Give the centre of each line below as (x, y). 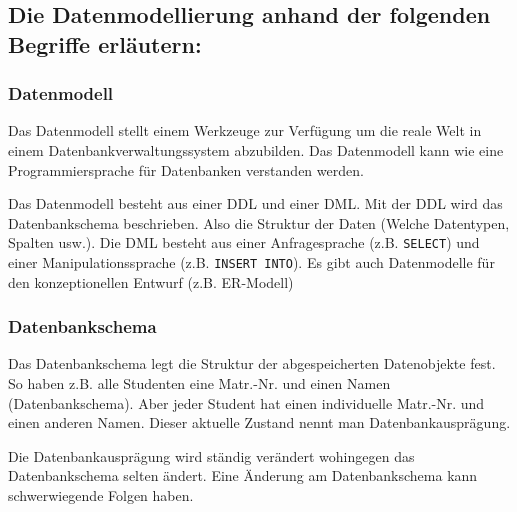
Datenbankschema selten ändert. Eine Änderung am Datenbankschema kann (243, 475)
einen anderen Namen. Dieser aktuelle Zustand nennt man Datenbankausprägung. (259, 422)
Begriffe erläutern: (105, 43)
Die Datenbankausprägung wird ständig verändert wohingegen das (211, 455)
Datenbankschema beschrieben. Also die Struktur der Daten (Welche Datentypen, (259, 222)
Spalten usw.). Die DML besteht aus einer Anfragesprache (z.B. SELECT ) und (244, 242)
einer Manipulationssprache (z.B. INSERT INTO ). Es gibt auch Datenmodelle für (251, 262)
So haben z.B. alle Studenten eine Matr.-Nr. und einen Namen (199, 383)
